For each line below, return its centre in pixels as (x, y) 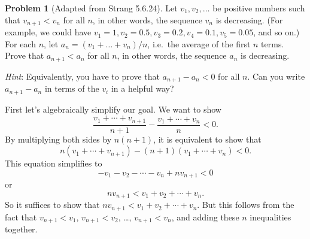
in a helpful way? (142, 88)
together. (21, 229)
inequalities (271, 217)
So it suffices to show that (52, 205)
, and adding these (205, 217)
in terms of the (72, 88)
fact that (21, 217)
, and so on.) (276, 32)
